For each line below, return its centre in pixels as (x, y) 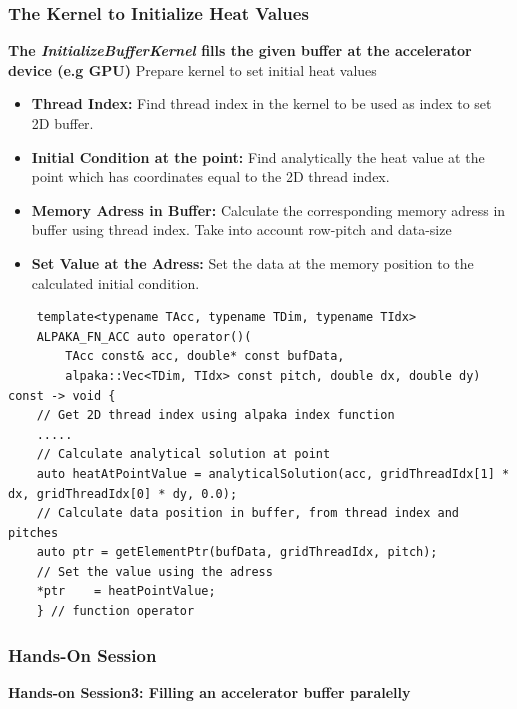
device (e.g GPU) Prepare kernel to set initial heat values (192, 69)
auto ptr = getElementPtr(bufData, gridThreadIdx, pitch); (237, 552)
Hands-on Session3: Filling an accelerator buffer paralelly (209, 691)
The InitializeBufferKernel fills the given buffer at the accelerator (240, 50)
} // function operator (115, 611)
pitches (33, 532)
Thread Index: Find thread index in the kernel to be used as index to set (261, 103)
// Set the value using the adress (154, 571)
